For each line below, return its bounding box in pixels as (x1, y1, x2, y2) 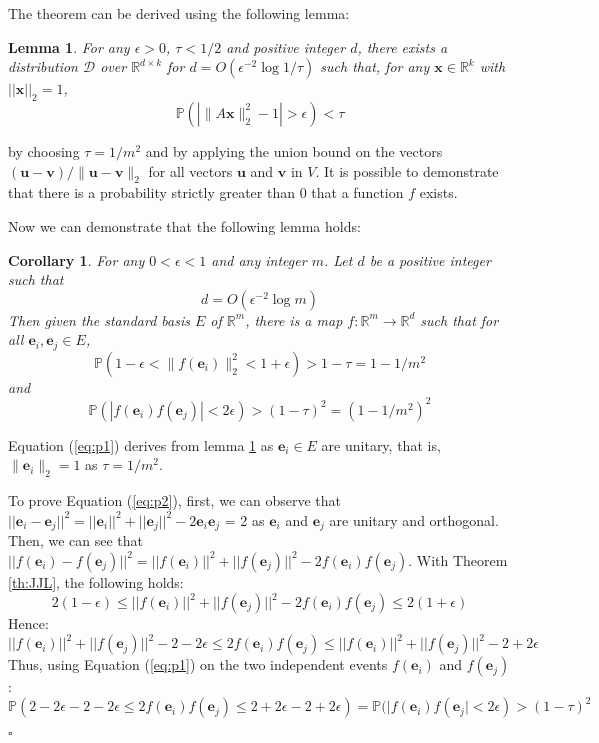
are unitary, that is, (321, 434, 441, 455)
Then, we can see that (8, 530, 143, 551)
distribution (8, 56, 78, 77)
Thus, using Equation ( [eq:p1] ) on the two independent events (8, 654, 388, 675)
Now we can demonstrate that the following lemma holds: (8, 215, 361, 236)
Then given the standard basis (8, 309, 190, 330)
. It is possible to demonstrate (315, 160, 499, 181)
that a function (311, 182, 404, 203)
